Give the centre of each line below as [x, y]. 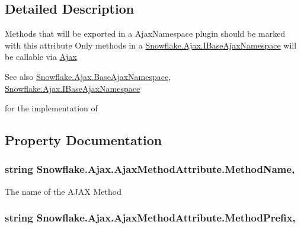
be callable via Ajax [41, 57]
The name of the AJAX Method [63, 191]
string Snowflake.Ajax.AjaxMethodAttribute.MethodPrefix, [150, 218]
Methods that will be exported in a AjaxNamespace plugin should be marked [145, 33]
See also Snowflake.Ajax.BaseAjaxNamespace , [88, 76]
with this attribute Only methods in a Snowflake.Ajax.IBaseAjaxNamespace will [151, 45]
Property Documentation [84, 140]
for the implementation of [51, 108]
